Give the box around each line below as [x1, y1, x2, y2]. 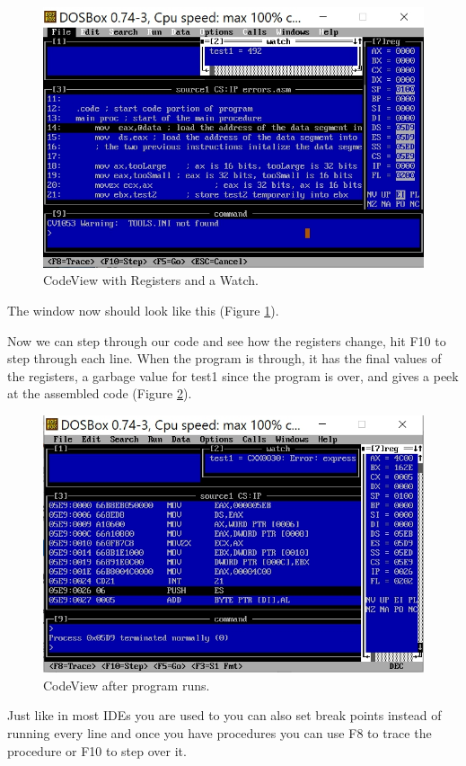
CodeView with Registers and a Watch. [43, 271, 259, 289]
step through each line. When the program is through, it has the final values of [7, 349, 442, 368]
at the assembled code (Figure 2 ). [7, 384, 192, 403]
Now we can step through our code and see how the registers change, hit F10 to [7, 331, 446, 350]
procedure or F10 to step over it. [7, 741, 187, 760]
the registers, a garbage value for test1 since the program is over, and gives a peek [7, 366, 459, 385]
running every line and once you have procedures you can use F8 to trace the [7, 724, 432, 743]
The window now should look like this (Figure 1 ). [7, 300, 279, 319]
